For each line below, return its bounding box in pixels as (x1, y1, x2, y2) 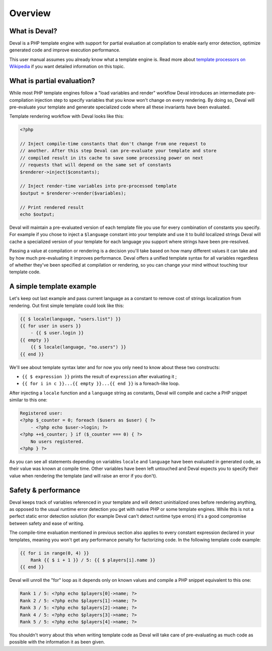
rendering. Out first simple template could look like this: (9, 303, 124, 309)
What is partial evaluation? (9, 77, 95, 85)
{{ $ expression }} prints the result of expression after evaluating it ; (22, 373, 177, 379)
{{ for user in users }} (20, 323, 82, 329)
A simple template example (9, 282, 97, 291)
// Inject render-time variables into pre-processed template (20, 183, 177, 189)
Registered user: (20, 410, 63, 416)
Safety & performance (9, 486, 81, 494)
